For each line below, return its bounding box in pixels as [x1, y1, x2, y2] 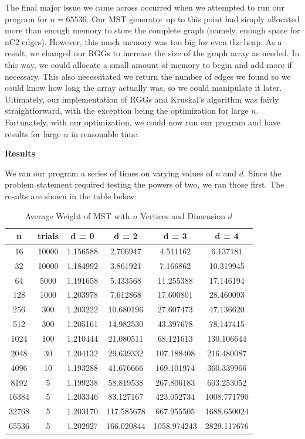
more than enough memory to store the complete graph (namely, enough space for [5, 24, 300, 36]
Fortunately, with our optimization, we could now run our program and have [5, 115, 280, 128]
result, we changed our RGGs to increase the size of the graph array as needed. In [5, 47, 300, 59]
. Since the [243, 166, 282, 179]
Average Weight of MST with [25, 209, 130, 222]
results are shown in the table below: [5, 189, 137, 202]
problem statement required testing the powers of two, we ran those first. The [5, 178, 284, 190]
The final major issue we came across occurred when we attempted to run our [5, 1, 284, 13]
